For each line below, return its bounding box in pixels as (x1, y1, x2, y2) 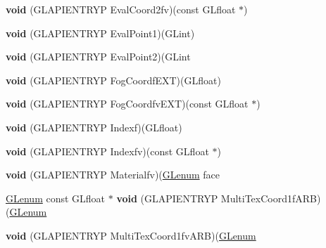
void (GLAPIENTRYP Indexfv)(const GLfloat (6, 143, 209, 158)
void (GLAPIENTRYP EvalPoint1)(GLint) (6, 25, 195, 40)
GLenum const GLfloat (6, 190, 106, 205)
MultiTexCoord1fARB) (220, 190, 321, 205)
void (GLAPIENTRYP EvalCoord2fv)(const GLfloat (6, 2, 236, 16)
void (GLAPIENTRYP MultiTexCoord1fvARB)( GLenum (6, 228, 256, 242)
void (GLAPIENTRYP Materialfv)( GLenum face (6, 167, 220, 182)
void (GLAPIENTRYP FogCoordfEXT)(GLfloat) (6, 72, 221, 87)
